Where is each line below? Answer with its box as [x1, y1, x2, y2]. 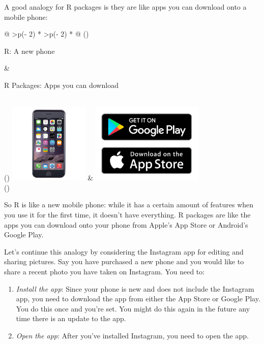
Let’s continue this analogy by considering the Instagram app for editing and [4, 246, 244, 257]
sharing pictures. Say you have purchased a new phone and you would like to [4, 256, 244, 267]
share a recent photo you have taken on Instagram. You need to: [4, 266, 205, 276]
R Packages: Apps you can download [4, 79, 119, 90]
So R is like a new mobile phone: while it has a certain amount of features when [4, 199, 254, 210]
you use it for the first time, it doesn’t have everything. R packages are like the [4, 209, 251, 220]
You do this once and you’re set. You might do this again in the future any [16, 303, 250, 314]
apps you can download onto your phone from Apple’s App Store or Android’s [4, 219, 248, 230]
